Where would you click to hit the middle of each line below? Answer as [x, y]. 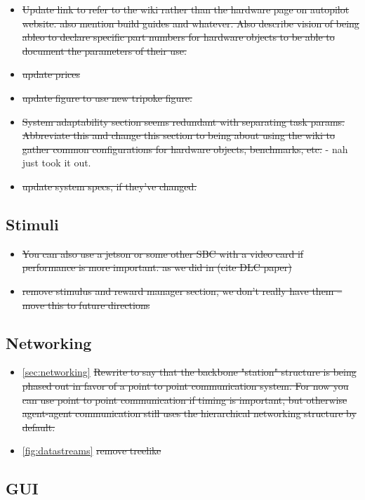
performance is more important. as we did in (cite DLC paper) [157, 267]
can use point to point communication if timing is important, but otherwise [185, 399]
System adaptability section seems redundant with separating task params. [183, 121]
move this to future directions [86, 304]
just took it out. [57, 163]
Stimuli [32, 224]
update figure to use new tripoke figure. [107, 97]
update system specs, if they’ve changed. [109, 186]
